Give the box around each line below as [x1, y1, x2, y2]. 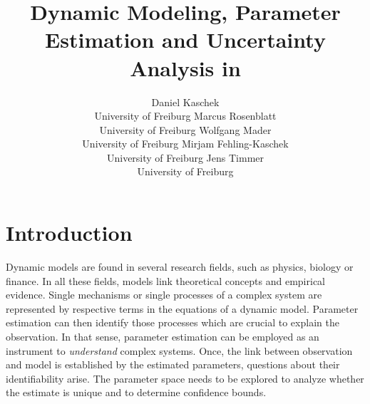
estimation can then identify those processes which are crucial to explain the [6, 315, 339, 330]
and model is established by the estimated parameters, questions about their [6, 357, 340, 372]
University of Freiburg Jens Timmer [106, 150, 264, 165]
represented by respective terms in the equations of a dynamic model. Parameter [6, 301, 359, 316]
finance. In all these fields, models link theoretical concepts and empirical [6, 273, 325, 288]
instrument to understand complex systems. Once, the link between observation [6, 343, 353, 358]
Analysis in [130, 53, 241, 82]
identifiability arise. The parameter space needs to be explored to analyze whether [6, 371, 364, 385]
